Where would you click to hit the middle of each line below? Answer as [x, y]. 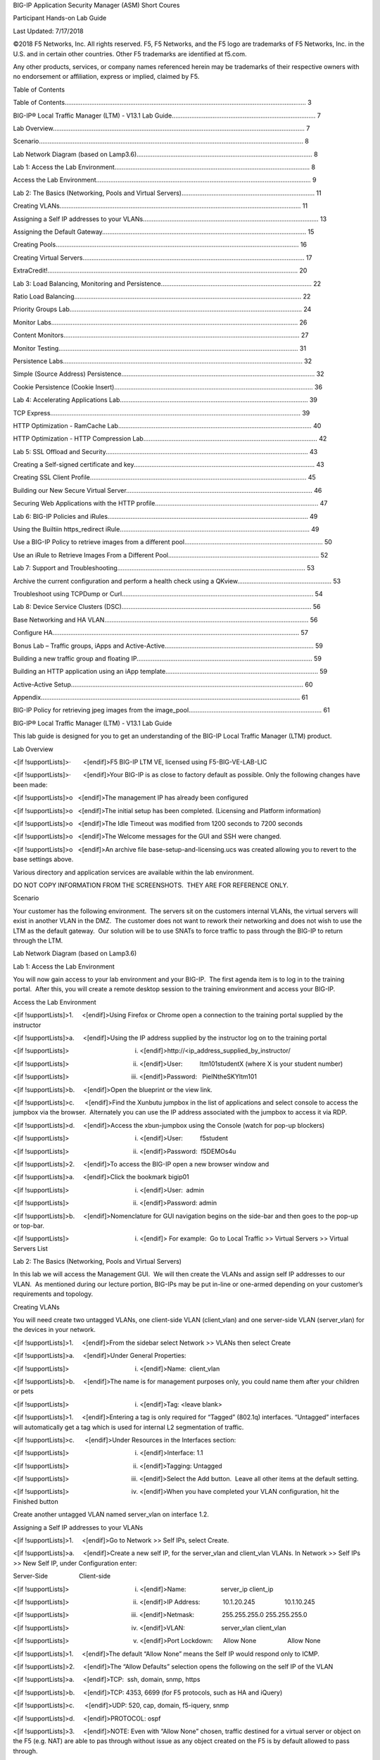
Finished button [36, 1501]
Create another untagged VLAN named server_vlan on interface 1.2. [111, 1514]
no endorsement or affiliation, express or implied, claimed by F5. [106, 77]
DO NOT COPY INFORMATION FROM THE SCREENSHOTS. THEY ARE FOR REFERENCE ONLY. [151, 885]
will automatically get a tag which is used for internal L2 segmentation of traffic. [128, 1427]
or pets [24, 1391]
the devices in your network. [55, 1330]
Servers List [31, 1248]
